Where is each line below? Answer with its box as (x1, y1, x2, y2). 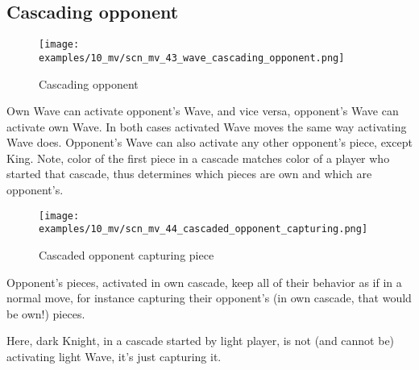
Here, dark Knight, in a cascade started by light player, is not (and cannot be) (6, 332, 395, 349)
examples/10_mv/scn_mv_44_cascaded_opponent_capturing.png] (39, 223, 368, 235)
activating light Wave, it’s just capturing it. (6, 347, 222, 364)
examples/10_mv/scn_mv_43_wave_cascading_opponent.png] (39, 52, 345, 64)
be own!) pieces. (6, 305, 85, 322)
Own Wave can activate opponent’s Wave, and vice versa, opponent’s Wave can (6, 102, 399, 119)
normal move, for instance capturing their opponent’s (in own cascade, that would (6, 289, 412, 306)
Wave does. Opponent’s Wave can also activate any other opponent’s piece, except (6, 134, 413, 151)
